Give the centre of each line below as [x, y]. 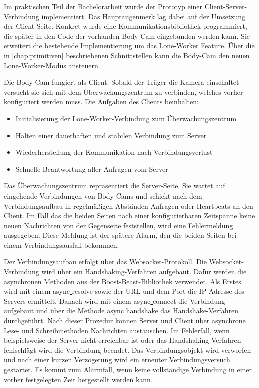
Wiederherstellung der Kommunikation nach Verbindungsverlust [114, 152]
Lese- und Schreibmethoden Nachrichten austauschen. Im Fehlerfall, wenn [117, 330]
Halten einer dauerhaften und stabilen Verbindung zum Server [111, 135]
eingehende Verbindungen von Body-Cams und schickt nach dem [103, 195]
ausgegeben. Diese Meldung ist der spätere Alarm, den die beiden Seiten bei [120, 235]
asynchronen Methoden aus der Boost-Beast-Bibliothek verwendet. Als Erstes [123, 281]
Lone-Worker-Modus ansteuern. [52, 65]
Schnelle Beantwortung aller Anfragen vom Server [92, 169]
